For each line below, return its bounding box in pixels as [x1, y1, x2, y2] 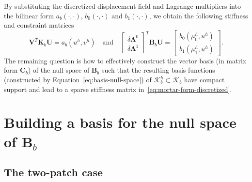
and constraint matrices [4, 20, 74, 30]
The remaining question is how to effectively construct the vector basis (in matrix [4, 55, 247, 65]
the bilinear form [4, 10, 54, 20]
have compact [184, 75, 225, 85]
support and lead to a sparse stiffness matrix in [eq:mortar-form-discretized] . [4, 84, 232, 94]
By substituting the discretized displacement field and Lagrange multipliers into [4, 1, 241, 11]
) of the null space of [28, 65, 90, 75]
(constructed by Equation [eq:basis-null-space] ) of [4, 75, 152, 85]
